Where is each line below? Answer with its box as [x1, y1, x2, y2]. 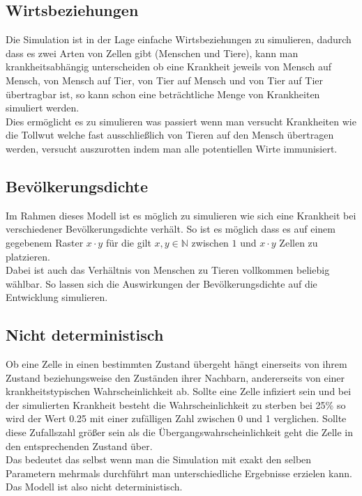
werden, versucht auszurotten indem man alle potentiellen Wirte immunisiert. [6, 141, 338, 155]
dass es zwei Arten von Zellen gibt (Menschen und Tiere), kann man [6, 45, 299, 60]
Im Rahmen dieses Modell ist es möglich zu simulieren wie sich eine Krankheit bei [6, 208, 356, 222]
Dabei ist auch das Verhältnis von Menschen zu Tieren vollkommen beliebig [6, 263, 330, 277]
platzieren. [6, 249, 50, 263]
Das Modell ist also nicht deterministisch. [6, 479, 183, 494]
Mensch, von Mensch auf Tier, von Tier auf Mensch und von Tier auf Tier [6, 72, 323, 87]
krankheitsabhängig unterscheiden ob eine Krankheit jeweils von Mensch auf [6, 59, 332, 74]
